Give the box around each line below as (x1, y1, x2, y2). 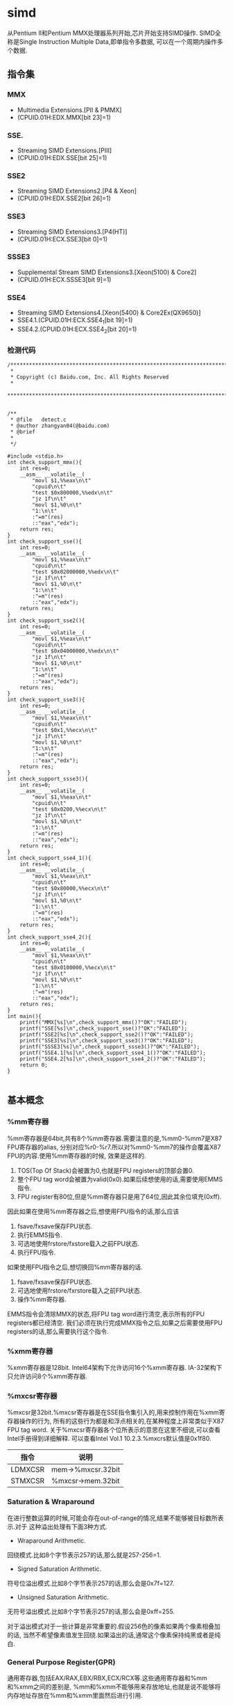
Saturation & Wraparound (7, 1497, 95, 1507)
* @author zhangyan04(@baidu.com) (10, 422, 110, 429)
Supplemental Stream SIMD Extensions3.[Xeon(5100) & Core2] (17, 268, 197, 276)
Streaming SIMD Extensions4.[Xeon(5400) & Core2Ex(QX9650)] (17, 308, 201, 317)
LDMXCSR (10, 1465, 45, 1474)
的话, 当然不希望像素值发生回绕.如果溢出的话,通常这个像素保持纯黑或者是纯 (7, 1630, 221, 1639)
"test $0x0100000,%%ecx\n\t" (32, 964, 116, 971)
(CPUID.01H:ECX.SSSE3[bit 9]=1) (17, 275, 112, 283)
